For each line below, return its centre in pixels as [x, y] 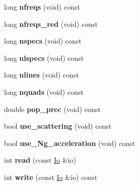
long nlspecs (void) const [44, 58]
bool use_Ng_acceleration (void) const [70, 143]
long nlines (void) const [42, 75]
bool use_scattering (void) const [58, 126]
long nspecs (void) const [43, 41]
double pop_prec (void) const [52, 109]
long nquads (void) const [44, 91]
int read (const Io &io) [40, 160]
